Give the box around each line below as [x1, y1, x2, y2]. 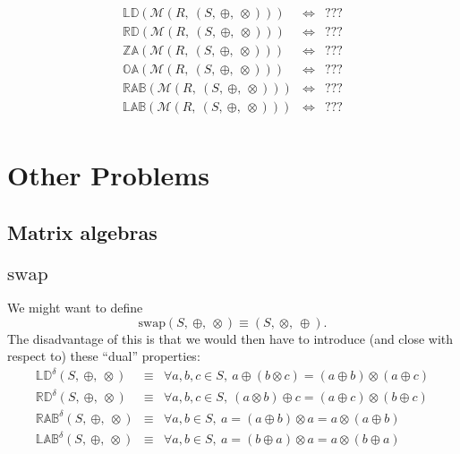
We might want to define [7, 298, 143, 317]
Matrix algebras [7, 218, 158, 245]
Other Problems [7, 157, 209, 193]
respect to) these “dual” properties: [7, 347, 200, 365]
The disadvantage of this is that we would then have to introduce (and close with [7, 329, 454, 347]
